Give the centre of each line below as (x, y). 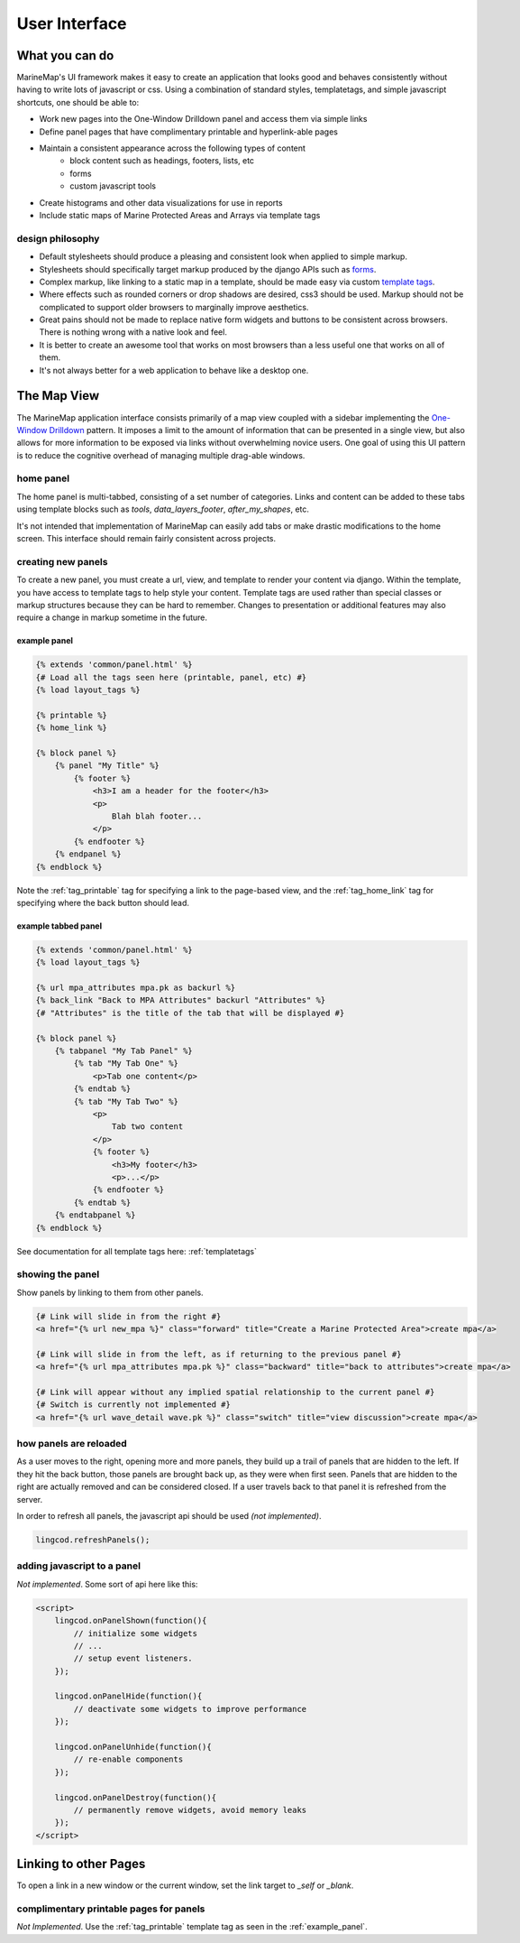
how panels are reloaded (72, 1444)
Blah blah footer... (157, 816)
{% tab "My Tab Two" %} (126, 1101)
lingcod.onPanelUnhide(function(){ (133, 1747)
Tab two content (147, 1127)
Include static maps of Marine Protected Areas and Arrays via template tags (180, 215)
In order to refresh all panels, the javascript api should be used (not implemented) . (169, 1516)
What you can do (65, 56)
